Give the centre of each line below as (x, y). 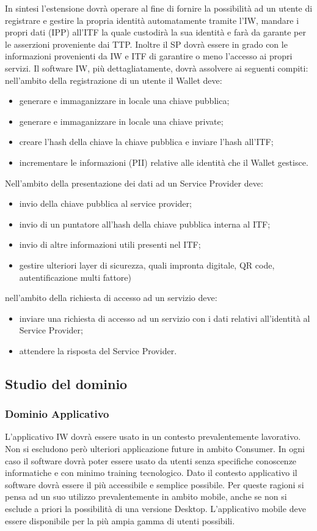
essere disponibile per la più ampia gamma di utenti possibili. (120, 520)
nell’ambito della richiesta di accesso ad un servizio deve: (111, 298)
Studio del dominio (66, 383)
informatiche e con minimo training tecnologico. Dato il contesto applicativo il (151, 473)
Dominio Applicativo (57, 414)
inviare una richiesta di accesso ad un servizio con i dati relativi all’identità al (165, 318)
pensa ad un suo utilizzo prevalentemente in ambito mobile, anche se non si (146, 496)
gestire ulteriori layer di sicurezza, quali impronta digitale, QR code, (147, 265)
